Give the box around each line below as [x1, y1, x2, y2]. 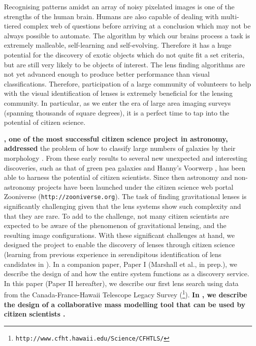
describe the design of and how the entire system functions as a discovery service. [4, 268, 250, 279]
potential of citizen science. [4, 117, 86, 127]
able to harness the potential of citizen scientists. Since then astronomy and [4, 172, 232, 182]
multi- [221, 11, 239, 21]
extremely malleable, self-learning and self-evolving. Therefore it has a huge [4, 40, 231, 50]
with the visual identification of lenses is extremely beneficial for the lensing [4, 88, 233, 98]
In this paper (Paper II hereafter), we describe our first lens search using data [4, 278, 239, 288]
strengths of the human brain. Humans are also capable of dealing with [4, 11, 219, 21]
